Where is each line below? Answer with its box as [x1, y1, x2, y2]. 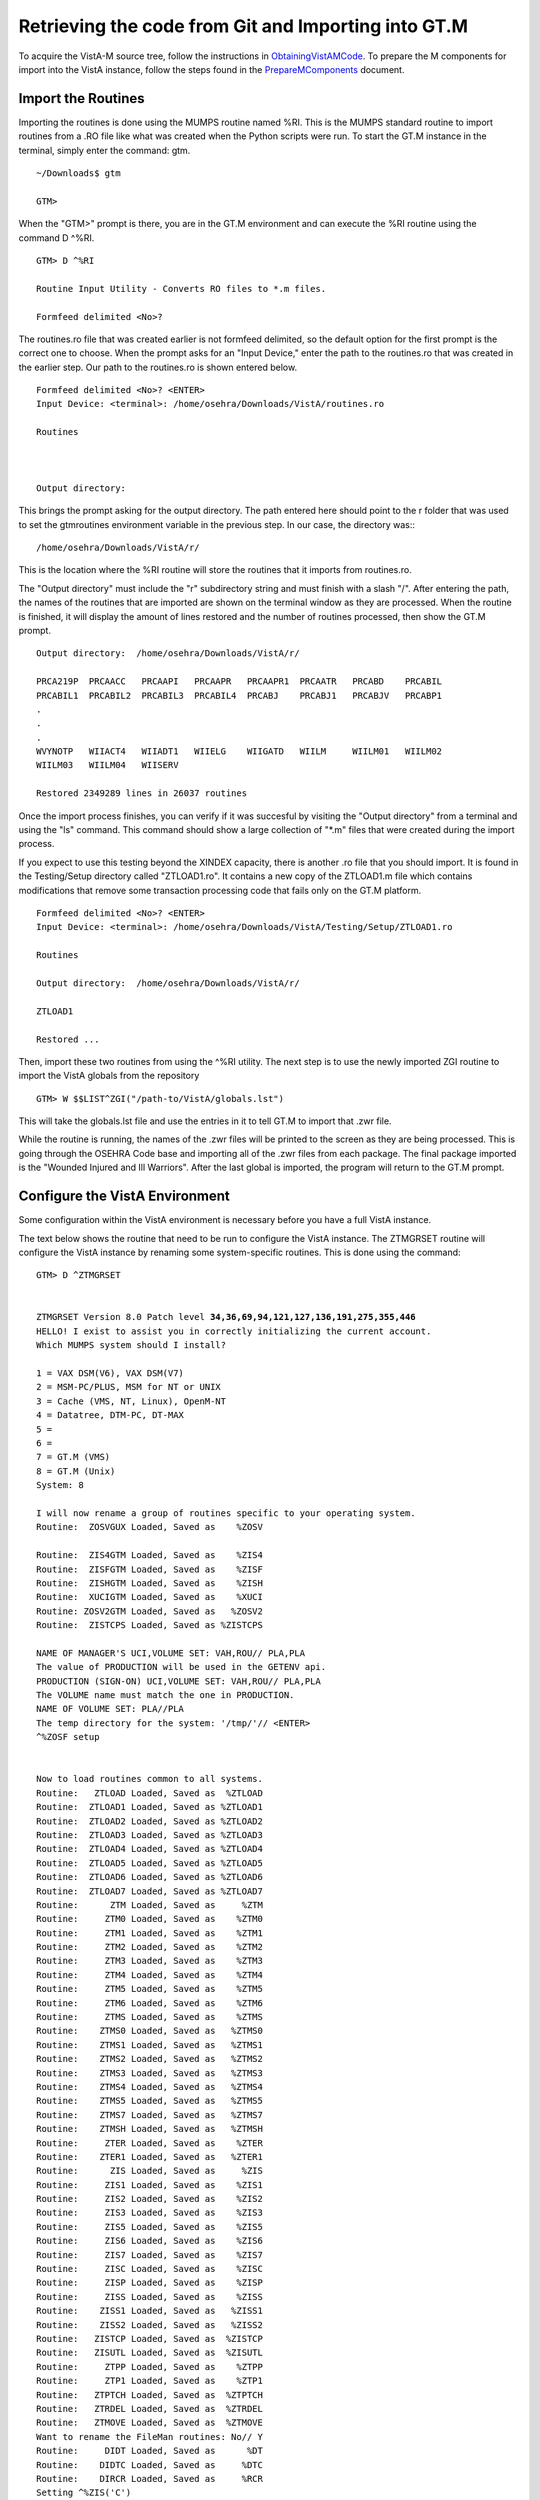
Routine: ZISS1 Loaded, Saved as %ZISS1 [36, 2305, 264, 2317]
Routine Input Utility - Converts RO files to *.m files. [36, 283, 327, 294]
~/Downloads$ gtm [36, 168, 121, 179]
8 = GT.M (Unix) [36, 1465, 116, 1477]
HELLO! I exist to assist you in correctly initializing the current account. [36, 1325, 432, 1337]
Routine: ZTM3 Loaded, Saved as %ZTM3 [36, 1955, 264, 1967]
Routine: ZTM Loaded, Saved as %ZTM [36, 1899, 264, 1910]
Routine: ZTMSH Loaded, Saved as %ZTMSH [36, 2123, 264, 2135]
